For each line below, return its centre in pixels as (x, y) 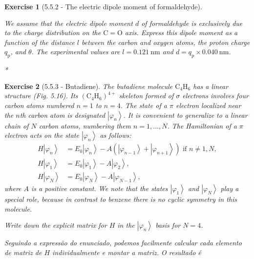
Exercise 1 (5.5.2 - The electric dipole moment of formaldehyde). (103, 6)
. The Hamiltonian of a (202, 125)
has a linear (211, 86)
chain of (17, 125)
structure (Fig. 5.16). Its (41, 96)
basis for (168, 225)
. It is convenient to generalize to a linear (185, 115)
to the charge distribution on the (53, 32)
